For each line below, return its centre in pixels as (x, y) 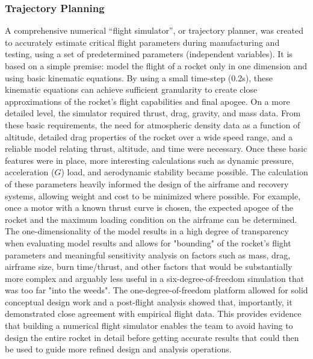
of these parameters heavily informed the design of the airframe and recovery (147, 183)
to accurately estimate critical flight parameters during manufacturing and (142, 42)
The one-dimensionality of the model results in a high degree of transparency (147, 231)
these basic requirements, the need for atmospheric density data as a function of (153, 124)
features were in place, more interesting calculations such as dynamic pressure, (150, 160)
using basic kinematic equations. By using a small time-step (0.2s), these (139, 77)
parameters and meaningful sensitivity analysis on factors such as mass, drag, (148, 254)
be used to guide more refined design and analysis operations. (118, 349)
